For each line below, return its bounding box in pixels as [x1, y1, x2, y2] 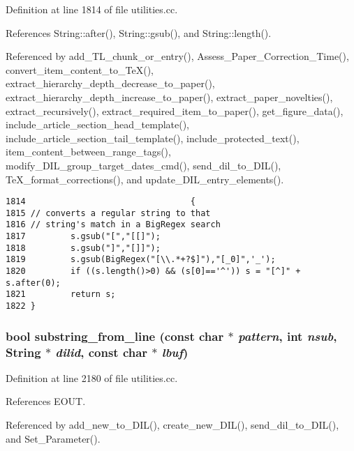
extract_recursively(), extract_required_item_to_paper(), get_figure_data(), [6, 103, 344, 118]
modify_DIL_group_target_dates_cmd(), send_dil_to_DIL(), [6, 158, 281, 172]
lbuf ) [161, 343, 189, 360]
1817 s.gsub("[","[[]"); [6, 231, 161, 242]
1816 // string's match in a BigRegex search [6, 220, 221, 230]
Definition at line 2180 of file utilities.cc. [6, 370, 178, 385]
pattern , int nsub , [237, 327, 337, 344]
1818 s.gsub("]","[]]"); [6, 243, 161, 253]
